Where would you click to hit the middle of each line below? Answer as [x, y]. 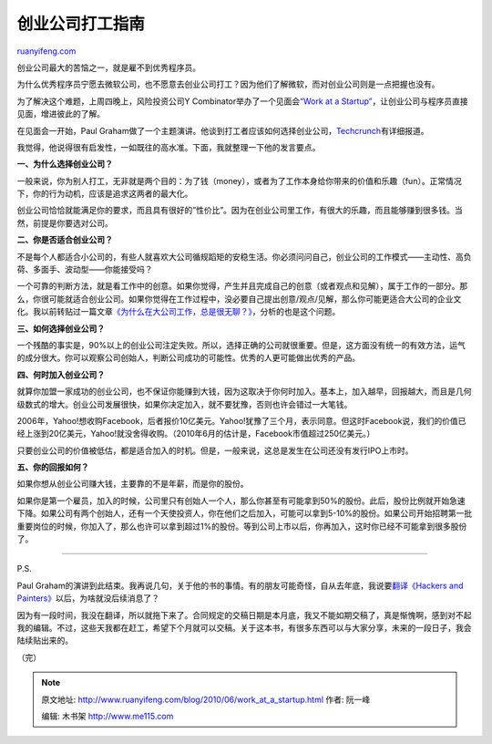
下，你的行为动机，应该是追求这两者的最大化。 [105, 194]
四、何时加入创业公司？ [61, 375]
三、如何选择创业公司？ [61, 328]
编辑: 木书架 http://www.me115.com [108, 716]
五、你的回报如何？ [53, 467]
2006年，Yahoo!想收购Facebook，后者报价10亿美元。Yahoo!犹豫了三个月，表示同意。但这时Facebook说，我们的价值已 [241, 420]
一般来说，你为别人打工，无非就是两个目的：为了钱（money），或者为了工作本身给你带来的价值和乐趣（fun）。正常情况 [239, 181]
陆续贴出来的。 [45, 641]
